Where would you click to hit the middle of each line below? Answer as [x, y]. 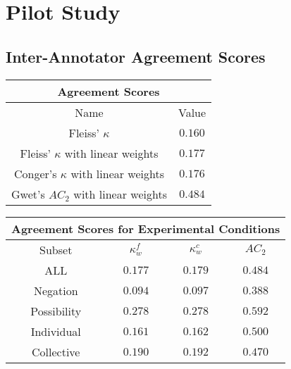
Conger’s [35, 173]
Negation [56, 290]
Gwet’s [28, 194]
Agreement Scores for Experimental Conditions [146, 228]
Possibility [56, 311]
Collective [56, 351]
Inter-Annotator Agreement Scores [136, 56]
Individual [56, 331]
